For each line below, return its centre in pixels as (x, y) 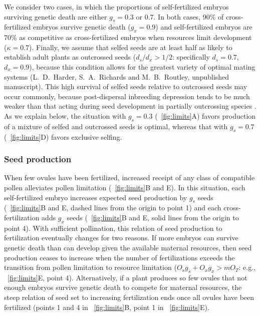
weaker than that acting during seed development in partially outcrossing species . (130, 106)
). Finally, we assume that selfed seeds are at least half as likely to (131, 47)
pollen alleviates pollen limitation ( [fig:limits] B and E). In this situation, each (125, 187)
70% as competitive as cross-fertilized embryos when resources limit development (128, 37)
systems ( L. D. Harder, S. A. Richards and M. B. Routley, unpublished (117, 76)
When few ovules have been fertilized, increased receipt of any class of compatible (129, 178)
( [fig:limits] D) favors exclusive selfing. (63, 136)
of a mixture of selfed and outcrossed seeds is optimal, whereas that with (116, 126)
